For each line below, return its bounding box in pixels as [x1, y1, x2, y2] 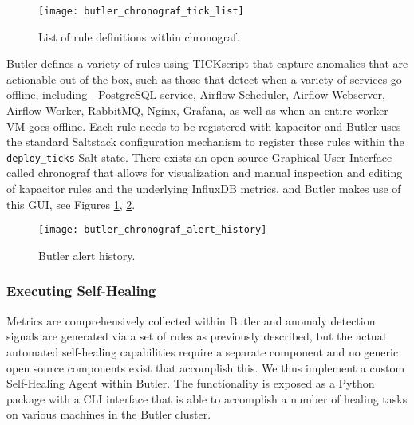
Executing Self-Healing [6, 281, 156, 301]
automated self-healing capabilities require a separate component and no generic [6, 343, 399, 360]
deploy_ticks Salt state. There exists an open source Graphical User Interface [6, 148, 392, 165]
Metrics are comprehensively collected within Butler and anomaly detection [6, 312, 376, 329]
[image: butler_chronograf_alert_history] [38, 224, 267, 236]
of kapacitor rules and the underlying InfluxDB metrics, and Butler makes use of [6, 180, 401, 197]
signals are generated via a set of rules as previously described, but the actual [6, 328, 386, 344]
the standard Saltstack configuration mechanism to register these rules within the [6, 133, 404, 150]
